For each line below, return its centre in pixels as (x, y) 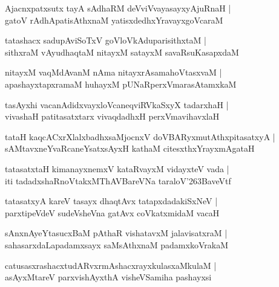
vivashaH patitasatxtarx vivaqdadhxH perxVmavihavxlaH (112, 116)
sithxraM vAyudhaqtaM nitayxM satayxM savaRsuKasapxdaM (122, 52)
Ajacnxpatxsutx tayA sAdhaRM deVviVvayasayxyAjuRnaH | (118, 8)
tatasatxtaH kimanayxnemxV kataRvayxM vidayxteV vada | (117, 168)
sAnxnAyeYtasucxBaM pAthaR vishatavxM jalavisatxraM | (116, 233)
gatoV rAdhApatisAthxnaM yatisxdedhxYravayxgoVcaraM (114, 20)
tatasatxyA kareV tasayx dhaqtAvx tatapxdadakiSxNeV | (111, 201)
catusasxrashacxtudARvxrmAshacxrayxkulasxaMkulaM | (111, 265)
